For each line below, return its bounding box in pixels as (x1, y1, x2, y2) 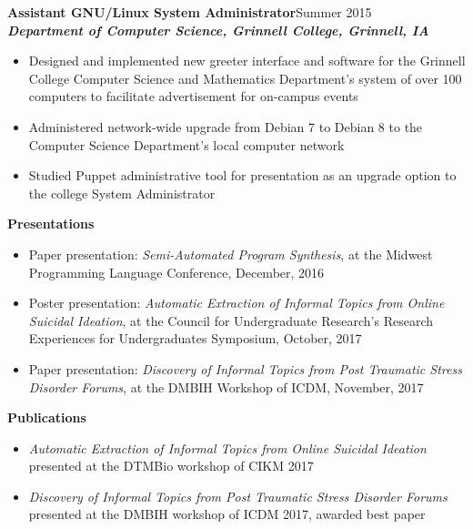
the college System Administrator (28, 183, 216, 202)
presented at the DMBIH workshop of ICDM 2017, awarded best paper (28, 504, 426, 524)
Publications (7, 408, 86, 427)
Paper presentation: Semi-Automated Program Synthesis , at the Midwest (28, 244, 433, 263)
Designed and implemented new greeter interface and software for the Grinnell (28, 51, 466, 70)
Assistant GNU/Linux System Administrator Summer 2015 (7, 3, 372, 21)
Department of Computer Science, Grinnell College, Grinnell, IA (7, 20, 429, 39)
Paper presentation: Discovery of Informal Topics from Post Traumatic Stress (28, 359, 462, 378)
